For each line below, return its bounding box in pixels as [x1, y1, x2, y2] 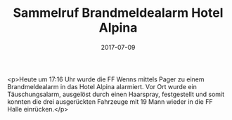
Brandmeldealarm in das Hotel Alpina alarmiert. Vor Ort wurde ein [7, 82, 197, 91]
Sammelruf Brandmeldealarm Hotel [13, 5, 224, 21]
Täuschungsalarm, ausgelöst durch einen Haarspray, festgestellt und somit [7, 90, 225, 98]
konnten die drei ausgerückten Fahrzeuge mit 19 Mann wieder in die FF [7, 97, 213, 106]
